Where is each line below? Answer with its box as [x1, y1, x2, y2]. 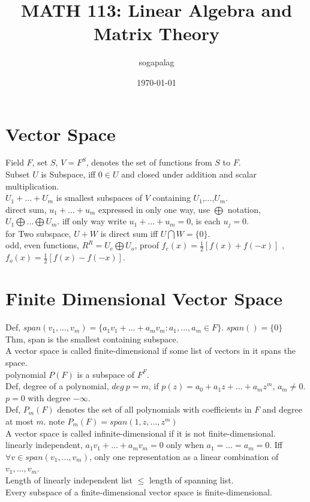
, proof [134, 239, 159, 251]
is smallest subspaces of [56, 191, 142, 204]
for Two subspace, [5, 227, 71, 239]
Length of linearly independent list [5, 473, 133, 486]
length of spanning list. [149, 473, 234, 486]
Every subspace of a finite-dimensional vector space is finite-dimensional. [5, 485, 272, 498]
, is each [191, 215, 221, 227]
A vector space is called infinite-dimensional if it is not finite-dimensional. [5, 426, 276, 439]
